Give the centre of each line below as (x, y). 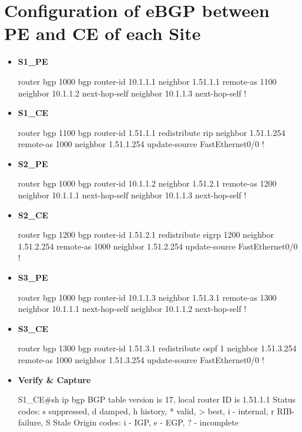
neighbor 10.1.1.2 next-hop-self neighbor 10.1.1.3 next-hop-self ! (132, 93)
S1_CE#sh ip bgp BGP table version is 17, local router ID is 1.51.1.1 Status (157, 399)
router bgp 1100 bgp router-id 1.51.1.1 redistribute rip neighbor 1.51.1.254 (152, 132)
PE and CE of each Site (103, 33)
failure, (31, 422)
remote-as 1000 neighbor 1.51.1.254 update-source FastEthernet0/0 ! (141, 144)
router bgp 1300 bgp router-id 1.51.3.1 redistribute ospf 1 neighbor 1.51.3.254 (157, 348)
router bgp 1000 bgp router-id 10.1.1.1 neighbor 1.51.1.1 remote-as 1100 (147, 81)
